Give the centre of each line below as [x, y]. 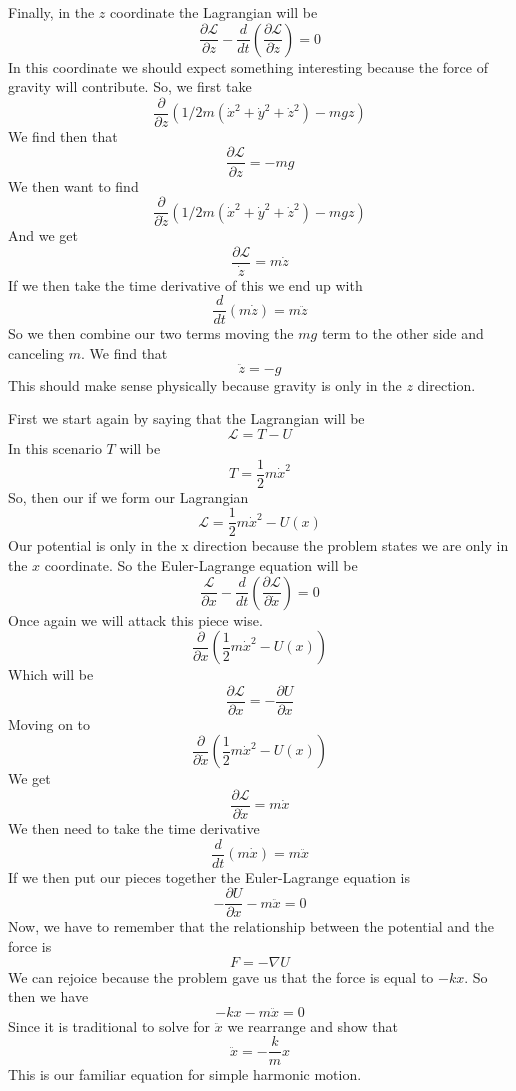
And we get [43, 235]
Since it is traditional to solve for [109, 1025]
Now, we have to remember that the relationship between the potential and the [251, 926]
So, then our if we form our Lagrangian [128, 496]
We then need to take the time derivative [134, 828]
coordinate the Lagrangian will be [214, 12]
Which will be [51, 674]
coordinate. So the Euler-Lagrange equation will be [201, 564]
